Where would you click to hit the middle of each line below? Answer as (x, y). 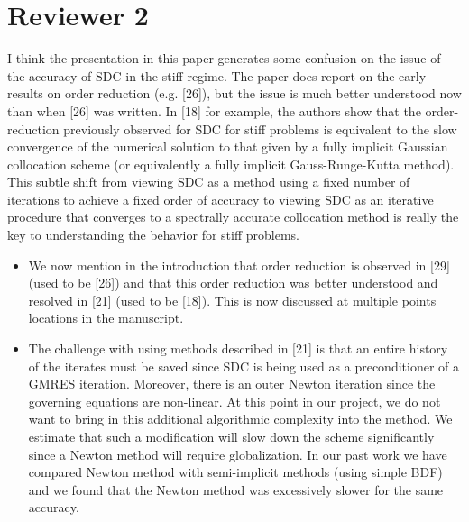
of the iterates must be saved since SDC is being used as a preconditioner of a (244, 366)
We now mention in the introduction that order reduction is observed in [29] (239, 265)
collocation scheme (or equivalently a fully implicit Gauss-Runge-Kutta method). (231, 164)
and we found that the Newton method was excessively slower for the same (236, 489)
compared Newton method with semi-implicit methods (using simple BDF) (235, 472)
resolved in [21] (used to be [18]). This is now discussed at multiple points (232, 300)
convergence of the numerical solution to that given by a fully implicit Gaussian (228, 147)
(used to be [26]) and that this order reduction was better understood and (233, 283)
